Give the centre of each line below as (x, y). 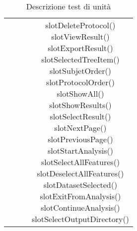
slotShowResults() (80, 105)
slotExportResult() (80, 48)
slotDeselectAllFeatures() (80, 173)
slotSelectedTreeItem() (80, 59)
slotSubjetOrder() (80, 71)
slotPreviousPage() (80, 139)
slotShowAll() (80, 93)
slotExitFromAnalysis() (80, 196)
